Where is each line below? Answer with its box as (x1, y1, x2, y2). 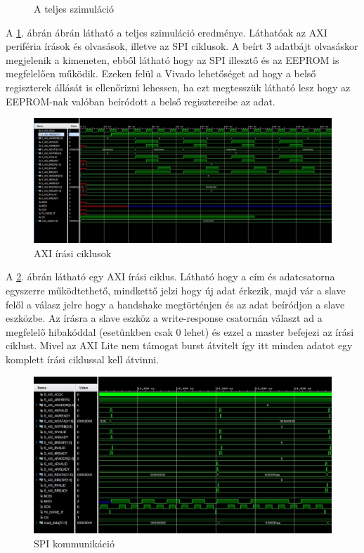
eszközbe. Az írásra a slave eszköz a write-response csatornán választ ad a (6, 311, 323, 325)
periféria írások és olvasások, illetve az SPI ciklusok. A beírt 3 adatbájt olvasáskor (6, 39, 358, 53)
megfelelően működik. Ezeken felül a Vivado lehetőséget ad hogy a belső (6, 66, 316, 81)
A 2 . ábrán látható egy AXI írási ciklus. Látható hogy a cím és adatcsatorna (6, 269, 335, 284)
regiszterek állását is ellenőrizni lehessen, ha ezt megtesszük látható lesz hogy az (6, 79, 351, 94)
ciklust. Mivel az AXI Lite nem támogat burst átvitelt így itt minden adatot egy (6, 338, 353, 353)
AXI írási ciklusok (34, 245, 112, 260)
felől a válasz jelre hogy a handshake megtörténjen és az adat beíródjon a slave (6, 297, 345, 311)
